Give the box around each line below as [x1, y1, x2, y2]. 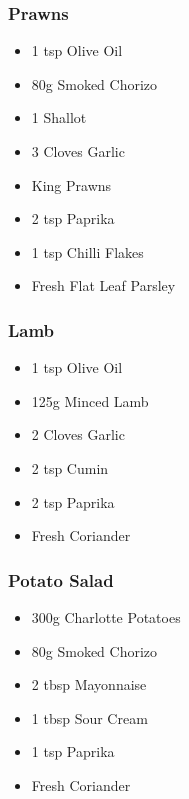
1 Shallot [31, 107, 87, 128]
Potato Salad [8, 567, 114, 592]
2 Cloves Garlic [31, 424, 125, 445]
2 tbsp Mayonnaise [31, 674, 147, 695]
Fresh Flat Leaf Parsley [31, 275, 176, 296]
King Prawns [31, 174, 112, 195]
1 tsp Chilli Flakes [31, 241, 144, 262]
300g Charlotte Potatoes [31, 606, 181, 627]
